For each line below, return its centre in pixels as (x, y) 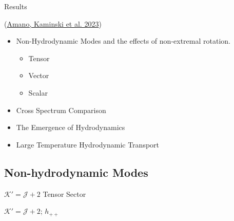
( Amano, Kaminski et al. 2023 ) (53, 23)
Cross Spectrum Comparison (61, 110)
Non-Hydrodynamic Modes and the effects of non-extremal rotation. (123, 41)
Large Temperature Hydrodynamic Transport (88, 144)
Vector (39, 75)
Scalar (38, 92)
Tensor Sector (64, 194)
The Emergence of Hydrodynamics (71, 127)
